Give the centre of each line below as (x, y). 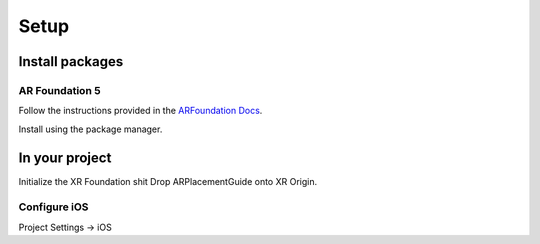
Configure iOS (53, 207)
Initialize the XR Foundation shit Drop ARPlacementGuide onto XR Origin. (168, 181)
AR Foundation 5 (59, 90)
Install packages (71, 61)
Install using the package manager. (90, 129)
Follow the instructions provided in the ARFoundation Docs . (140, 111)
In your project (65, 157)
